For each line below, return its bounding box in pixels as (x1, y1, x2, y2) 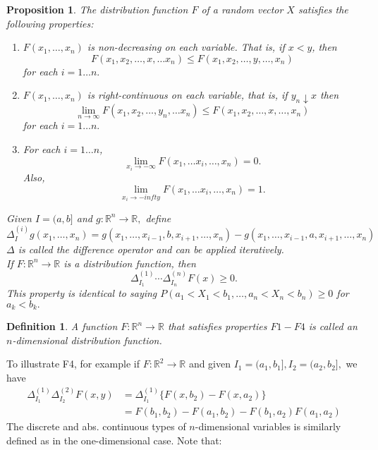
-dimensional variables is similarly (195, 419, 341, 434)
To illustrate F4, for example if (6, 356, 140, 371)
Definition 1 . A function (6, 319, 118, 334)
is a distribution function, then (63, 255, 196, 270)
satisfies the (298, 2, 348, 16)
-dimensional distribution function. (12, 332, 162, 347)
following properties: (6, 16, 94, 30)
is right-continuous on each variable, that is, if (87, 87, 288, 102)
